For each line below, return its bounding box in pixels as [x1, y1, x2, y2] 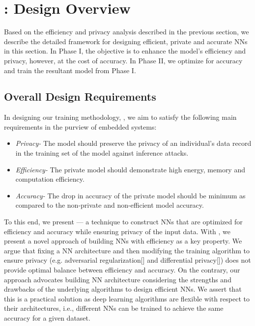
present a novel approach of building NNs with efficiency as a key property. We [4, 236, 242, 246]
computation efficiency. [15, 174, 85, 184]
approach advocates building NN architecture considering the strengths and [4, 274, 231, 284]
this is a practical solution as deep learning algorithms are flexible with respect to [4, 293, 250, 303]
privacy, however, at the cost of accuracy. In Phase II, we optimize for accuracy [4, 55, 243, 65]
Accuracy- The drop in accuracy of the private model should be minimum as [15, 190, 246, 200]
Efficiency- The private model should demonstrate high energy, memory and [15, 164, 245, 174]
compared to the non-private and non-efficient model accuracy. [15, 200, 204, 210]
